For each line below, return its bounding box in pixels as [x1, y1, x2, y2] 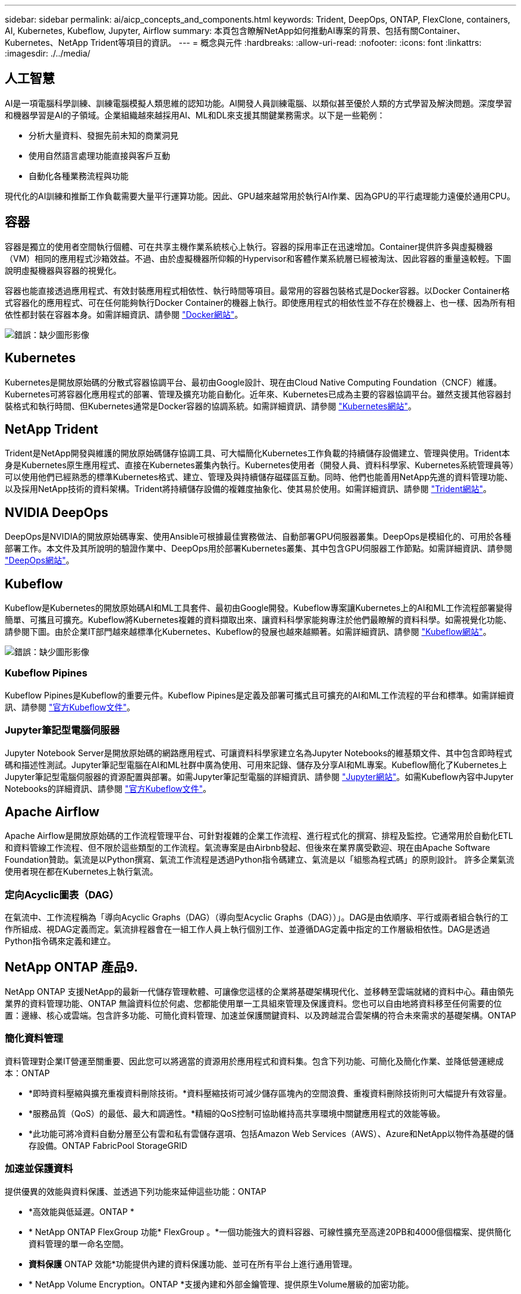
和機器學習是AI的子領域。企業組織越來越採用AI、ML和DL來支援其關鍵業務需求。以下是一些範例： [5, 109, 385, 120]
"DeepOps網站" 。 [5, 555, 74, 566]
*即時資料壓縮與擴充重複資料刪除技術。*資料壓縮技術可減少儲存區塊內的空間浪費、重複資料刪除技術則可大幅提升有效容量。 [29, 1088, 512, 1098]
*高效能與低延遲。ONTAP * [29, 1206, 134, 1217]
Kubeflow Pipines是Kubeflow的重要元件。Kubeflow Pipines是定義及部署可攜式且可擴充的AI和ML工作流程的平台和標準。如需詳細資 [5, 690, 514, 700]
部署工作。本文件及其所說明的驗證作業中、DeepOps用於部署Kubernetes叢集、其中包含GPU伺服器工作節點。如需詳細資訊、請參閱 [5, 543, 513, 554]
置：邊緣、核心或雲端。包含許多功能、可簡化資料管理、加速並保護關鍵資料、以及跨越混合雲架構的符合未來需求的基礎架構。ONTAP [5, 1010, 516, 1020]
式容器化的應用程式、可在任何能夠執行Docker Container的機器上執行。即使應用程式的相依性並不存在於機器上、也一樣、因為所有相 [5, 297, 515, 308]
